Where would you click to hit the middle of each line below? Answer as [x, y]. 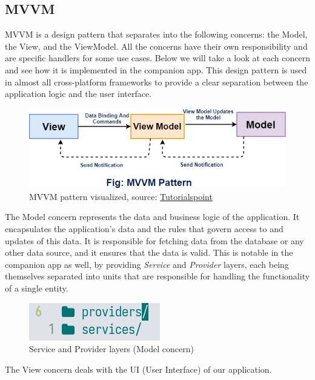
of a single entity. [37, 288]
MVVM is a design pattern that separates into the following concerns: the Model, [156, 34]
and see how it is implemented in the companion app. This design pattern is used [156, 69]
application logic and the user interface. [78, 94]
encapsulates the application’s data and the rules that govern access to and [144, 229]
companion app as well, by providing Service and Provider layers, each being [147, 264]
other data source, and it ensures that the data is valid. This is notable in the [149, 252]
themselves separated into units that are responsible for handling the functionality [157, 276]
